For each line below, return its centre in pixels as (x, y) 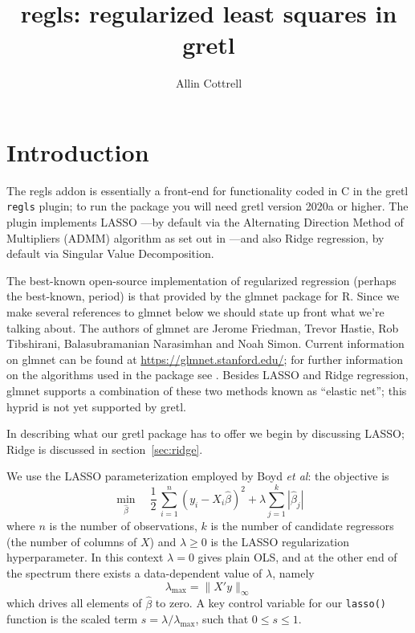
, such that (222, 619)
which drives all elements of (74, 603)
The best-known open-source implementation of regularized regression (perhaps (201, 280)
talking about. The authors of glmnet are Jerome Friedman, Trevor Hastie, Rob (203, 327)
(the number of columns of (72, 541)
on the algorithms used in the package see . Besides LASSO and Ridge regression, (207, 375)
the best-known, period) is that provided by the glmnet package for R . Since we (203, 296)
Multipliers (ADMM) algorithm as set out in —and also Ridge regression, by (195, 237)
